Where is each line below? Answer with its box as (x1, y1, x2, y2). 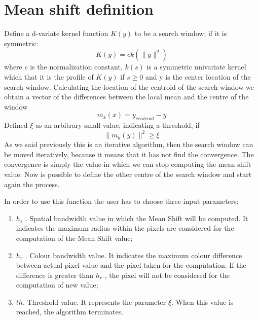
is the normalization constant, (30, 61, 123, 72)
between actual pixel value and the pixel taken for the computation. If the (16, 260, 246, 270)
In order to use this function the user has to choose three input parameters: (4, 196, 239, 206)
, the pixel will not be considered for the (104, 269, 230, 280)
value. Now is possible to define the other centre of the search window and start (4, 168, 252, 179)
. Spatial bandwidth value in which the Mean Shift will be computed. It (25, 212, 248, 223)
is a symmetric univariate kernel (146, 61, 246, 72)
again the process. (4, 179, 60, 189)
